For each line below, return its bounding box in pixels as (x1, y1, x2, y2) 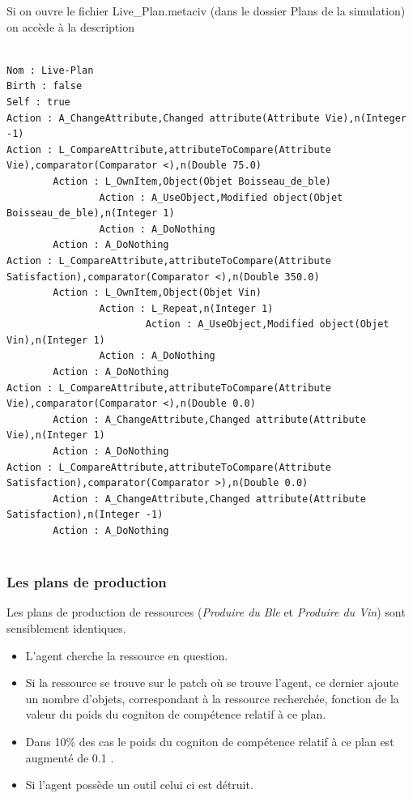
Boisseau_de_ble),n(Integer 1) (6, 207, 175, 220)
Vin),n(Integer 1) (6, 334, 105, 346)
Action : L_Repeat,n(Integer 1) (99, 302, 274, 314)
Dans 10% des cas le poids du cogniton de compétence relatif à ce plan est (25, 732, 394, 749)
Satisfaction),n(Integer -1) (6, 509, 164, 521)
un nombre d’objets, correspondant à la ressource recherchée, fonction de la (25, 689, 399, 706)
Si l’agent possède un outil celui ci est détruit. (25, 776, 253, 793)
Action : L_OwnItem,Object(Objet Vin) (53, 287, 262, 299)
